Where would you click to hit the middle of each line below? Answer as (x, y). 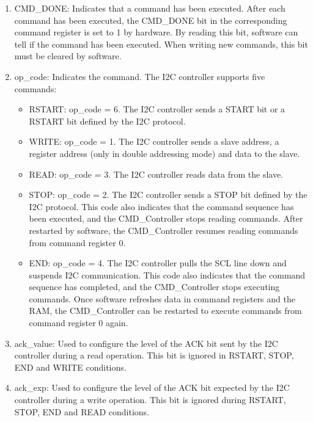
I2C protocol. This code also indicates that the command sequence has (161, 206)
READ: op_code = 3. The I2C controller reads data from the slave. (156, 174)
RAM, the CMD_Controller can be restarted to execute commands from (165, 311)
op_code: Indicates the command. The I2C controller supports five (140, 76)
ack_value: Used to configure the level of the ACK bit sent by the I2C (146, 343)
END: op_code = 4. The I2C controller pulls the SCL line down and (158, 263)
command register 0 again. (79, 323)
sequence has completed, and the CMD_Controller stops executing (154, 287)
